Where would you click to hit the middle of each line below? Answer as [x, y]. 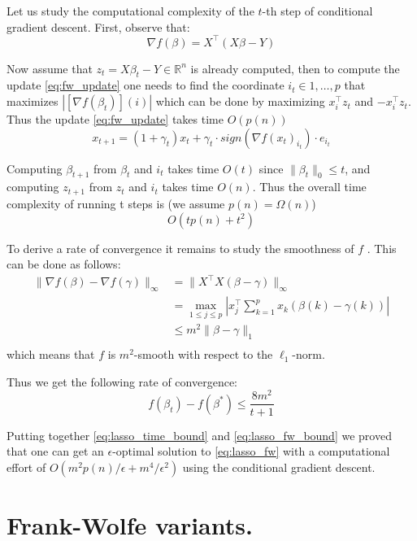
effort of [26, 467]
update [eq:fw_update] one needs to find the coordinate [146, 85]
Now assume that [50, 68]
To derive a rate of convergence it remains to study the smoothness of [180, 248]
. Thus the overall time [309, 187]
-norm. [308, 354]
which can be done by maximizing [240, 101]
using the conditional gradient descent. [279, 467]
